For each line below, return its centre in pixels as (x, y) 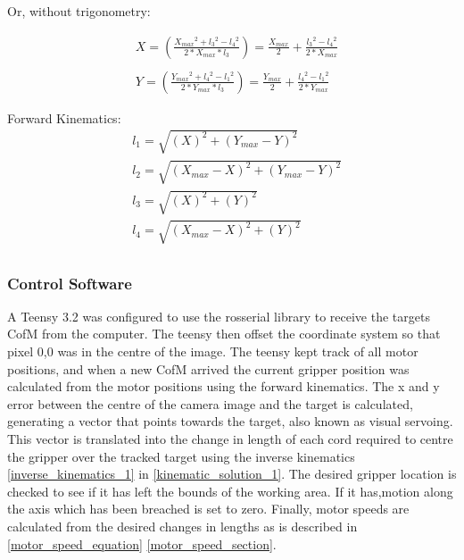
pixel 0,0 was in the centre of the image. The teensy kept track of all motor (213, 351)
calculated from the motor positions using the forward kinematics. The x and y (224, 386)
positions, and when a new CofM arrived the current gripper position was (208, 368)
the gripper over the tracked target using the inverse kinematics (181, 456)
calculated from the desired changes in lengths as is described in (182, 526)
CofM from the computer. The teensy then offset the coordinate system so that (224, 334)
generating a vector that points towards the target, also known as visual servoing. (230, 421)
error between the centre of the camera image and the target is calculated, (210, 403)
